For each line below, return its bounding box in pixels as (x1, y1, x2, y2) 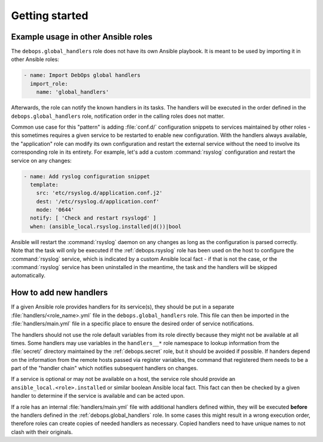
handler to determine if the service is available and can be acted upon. (11, 392, 185, 400)
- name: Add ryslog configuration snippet (23, 173, 150, 179)
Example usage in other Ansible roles (11, 32, 153, 42)
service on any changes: (11, 157, 72, 164)
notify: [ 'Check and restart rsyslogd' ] (30, 215, 157, 221)
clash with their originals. (11, 428, 73, 435)
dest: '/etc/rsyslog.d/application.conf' (36, 198, 160, 205)
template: (30, 181, 59, 188)
